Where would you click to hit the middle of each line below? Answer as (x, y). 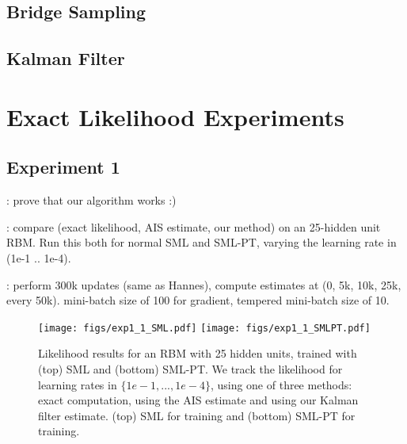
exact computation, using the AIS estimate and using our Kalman (198, 400)
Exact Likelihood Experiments (175, 116)
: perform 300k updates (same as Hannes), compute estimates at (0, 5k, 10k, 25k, (204, 284)
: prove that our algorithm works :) (91, 200)
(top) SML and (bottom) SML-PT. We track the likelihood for (190, 368)
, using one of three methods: (281, 384)
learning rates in (78, 384)
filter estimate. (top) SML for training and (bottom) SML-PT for (197, 415)
